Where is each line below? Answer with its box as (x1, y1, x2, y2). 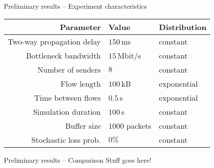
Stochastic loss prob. (31, 134, 101, 145)
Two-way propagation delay (8, 35, 101, 47)
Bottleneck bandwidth (26, 49, 101, 61)
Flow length (60, 77, 101, 89)
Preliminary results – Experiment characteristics (4, 1, 147, 11)
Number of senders (37, 63, 101, 75)
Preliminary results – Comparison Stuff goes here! (4, 154, 152, 165)
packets (126, 120, 152, 131)
